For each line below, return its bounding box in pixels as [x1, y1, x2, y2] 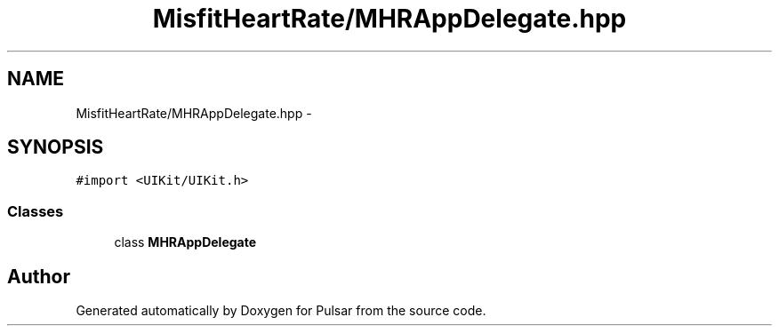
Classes [7, 202, 64, 220]
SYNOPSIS [7, 136, 104, 159]
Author [7, 265, 70, 288]
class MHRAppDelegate [114, 234, 257, 250]
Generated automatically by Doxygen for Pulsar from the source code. [76, 303, 486, 319]
